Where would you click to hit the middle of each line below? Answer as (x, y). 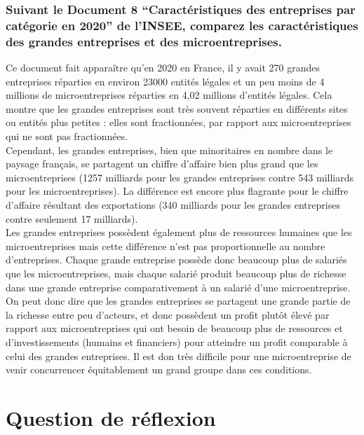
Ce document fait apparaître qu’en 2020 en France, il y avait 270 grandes (163, 68)
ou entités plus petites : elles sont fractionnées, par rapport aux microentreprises (178, 122)
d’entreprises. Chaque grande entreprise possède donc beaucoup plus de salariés (176, 260)
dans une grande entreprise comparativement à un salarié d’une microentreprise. (178, 287)
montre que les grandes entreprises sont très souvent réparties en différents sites (177, 108)
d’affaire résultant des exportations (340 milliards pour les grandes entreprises (173, 205)
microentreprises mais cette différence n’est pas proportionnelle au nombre (166, 246)
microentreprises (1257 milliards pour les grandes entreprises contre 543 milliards (180, 177)
